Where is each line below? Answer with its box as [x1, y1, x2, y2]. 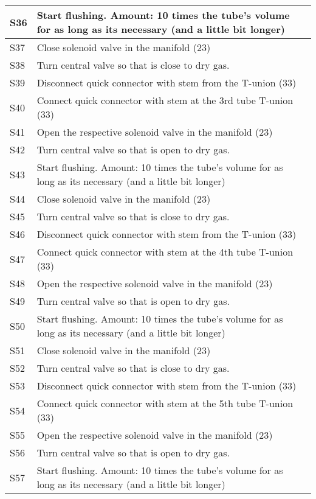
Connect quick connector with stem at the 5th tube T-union [36, 396, 294, 410]
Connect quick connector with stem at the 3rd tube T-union [36, 93, 294, 107]
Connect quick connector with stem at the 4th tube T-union [36, 245, 294, 259]
